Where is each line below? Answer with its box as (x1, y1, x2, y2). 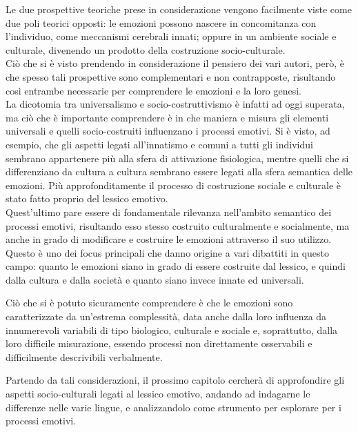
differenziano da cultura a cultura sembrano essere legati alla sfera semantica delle (6, 164, 353, 179)
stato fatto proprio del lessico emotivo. (6, 191, 168, 206)
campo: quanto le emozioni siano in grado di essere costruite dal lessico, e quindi (6, 259, 346, 273)
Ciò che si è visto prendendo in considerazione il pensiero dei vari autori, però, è (6, 56, 344, 70)
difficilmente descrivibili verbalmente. (6, 349, 163, 364)
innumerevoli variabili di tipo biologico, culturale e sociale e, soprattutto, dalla (6, 322, 338, 337)
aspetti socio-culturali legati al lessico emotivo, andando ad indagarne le (6, 386, 310, 401)
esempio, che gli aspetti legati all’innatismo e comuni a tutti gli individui (6, 137, 313, 151)
